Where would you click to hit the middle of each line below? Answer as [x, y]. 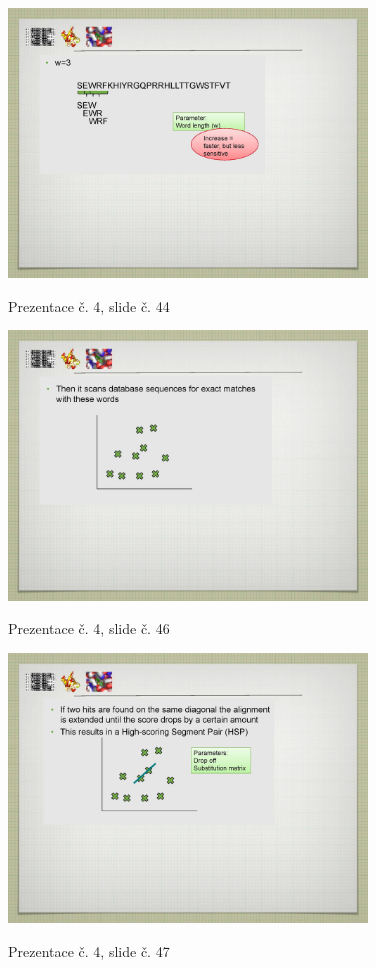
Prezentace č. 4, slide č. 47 [89, 950]
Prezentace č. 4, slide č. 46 [89, 628]
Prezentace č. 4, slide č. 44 [89, 305]
